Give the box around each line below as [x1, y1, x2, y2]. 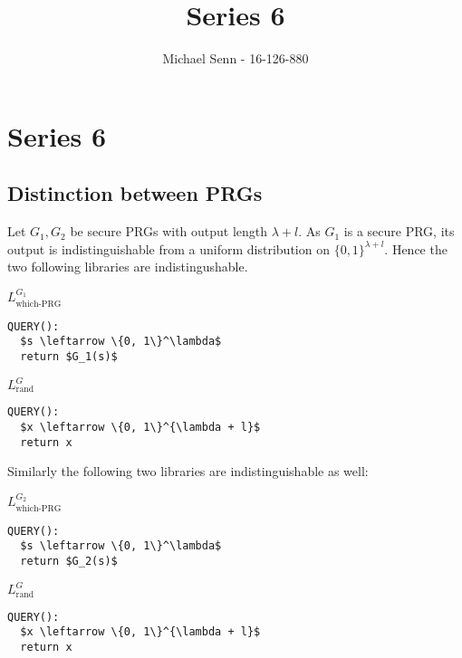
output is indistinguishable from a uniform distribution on [7, 239, 330, 258]
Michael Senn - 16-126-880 [162, 49, 309, 68]
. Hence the [384, 239, 448, 258]
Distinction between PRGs [7, 179, 263, 207]
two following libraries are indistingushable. [7, 257, 248, 276]
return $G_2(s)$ [20, 554, 118, 567]
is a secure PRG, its [343, 222, 455, 241]
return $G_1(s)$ [20, 349, 118, 363]
